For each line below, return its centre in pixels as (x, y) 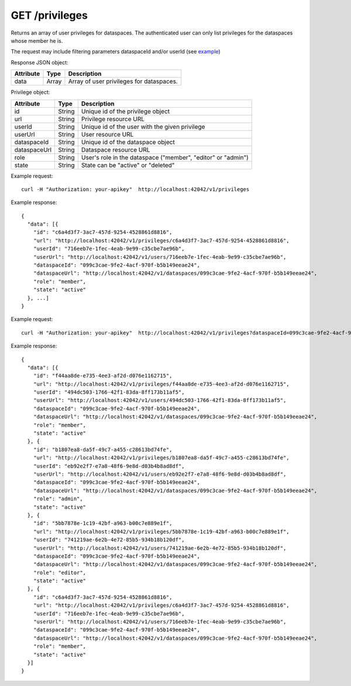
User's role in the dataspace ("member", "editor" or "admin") (165, 157)
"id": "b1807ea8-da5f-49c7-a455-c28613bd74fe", (103, 449)
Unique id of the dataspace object (128, 142)
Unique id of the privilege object (125, 111)
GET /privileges (49, 15)
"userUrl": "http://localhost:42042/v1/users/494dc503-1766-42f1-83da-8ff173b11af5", (160, 400)
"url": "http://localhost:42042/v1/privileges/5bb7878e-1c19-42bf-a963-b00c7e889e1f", (161, 531)
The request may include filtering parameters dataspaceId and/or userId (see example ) (116, 52)
